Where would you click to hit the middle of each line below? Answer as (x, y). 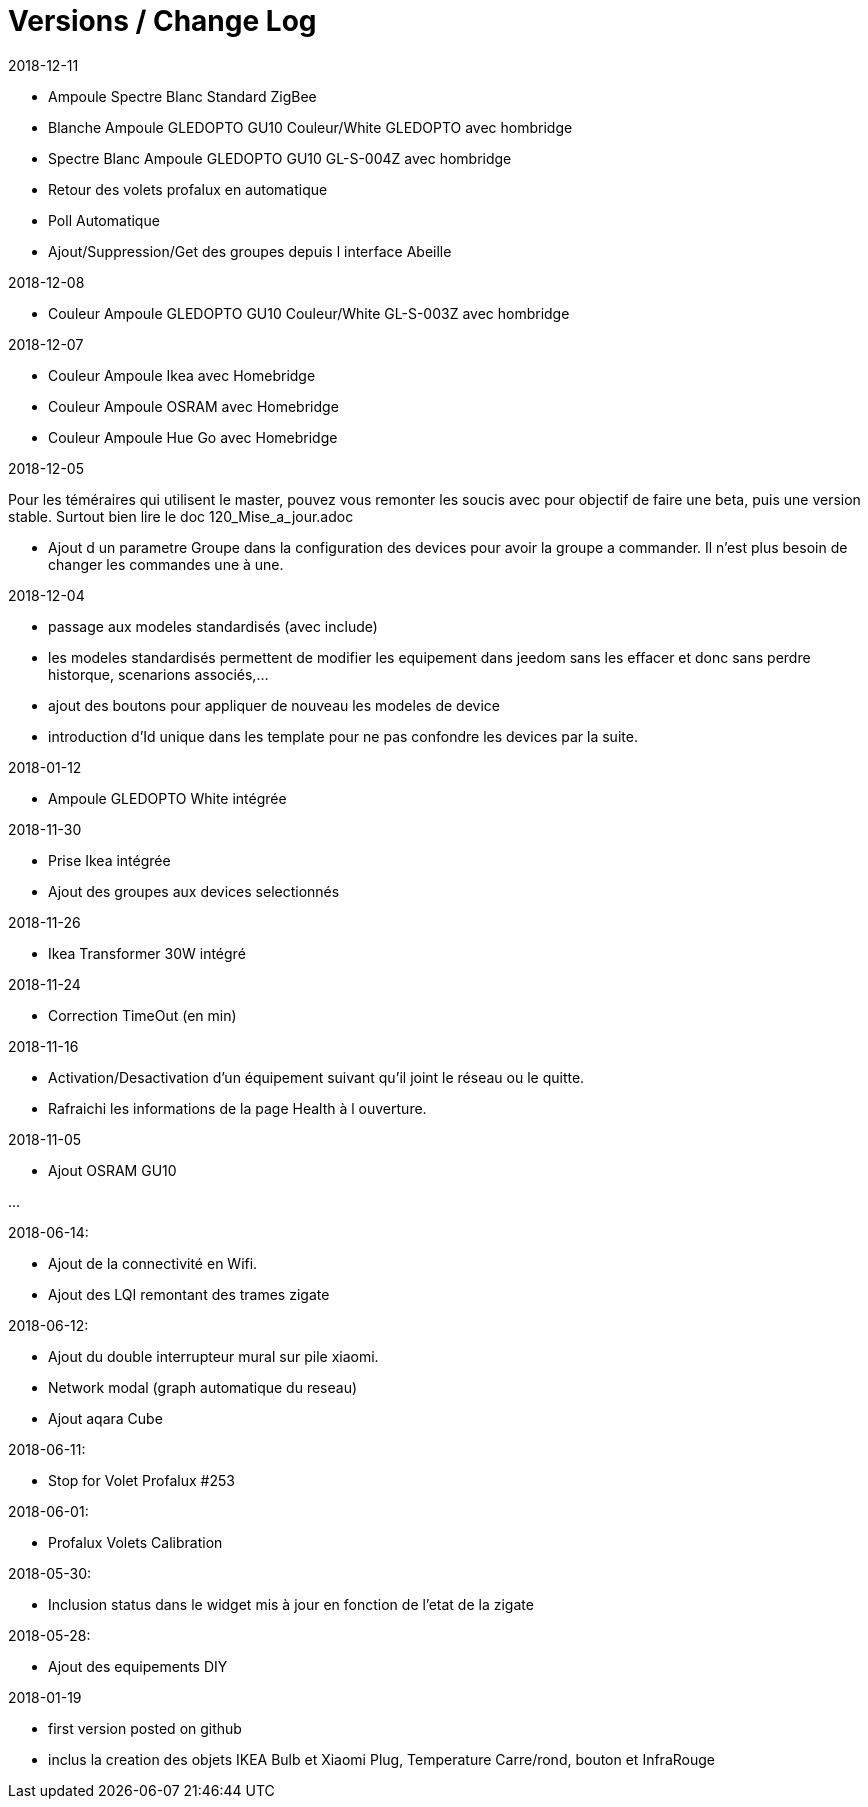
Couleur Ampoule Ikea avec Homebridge (182, 375)
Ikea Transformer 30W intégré (147, 953)
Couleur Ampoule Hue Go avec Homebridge (193, 437)
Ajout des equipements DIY (138, 1666)
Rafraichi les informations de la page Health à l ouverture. (237, 1108)
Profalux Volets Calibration (135, 1542)
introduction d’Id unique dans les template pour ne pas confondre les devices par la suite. (343, 736)
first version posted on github (145, 1728)
